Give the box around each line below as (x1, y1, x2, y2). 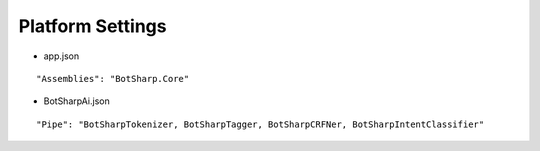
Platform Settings (18, 15, 167, 37)
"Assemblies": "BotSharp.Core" (36, 73, 190, 84)
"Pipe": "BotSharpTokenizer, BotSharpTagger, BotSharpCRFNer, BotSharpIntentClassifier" (36, 118, 485, 130)
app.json (43, 50, 80, 62)
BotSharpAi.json (43, 95, 110, 107)
